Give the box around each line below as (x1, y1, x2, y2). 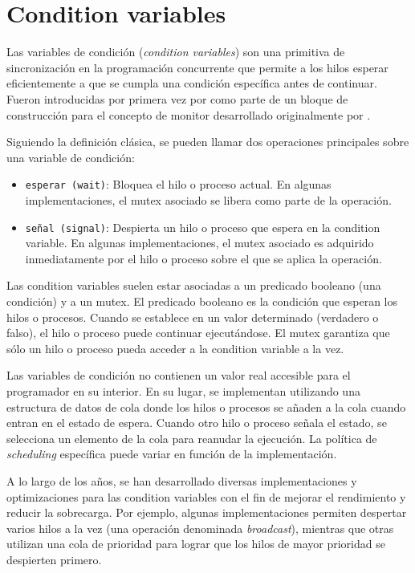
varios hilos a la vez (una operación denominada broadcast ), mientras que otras (6, 519, 394, 536)
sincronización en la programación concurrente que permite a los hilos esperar (6, 59, 389, 75)
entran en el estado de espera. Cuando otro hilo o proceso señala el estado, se (6, 414, 387, 431)
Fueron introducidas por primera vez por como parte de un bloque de (6, 90, 348, 107)
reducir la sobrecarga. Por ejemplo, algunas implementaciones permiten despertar (6, 504, 407, 521)
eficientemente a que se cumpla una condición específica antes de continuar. (6, 75, 377, 91)
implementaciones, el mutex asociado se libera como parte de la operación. (25, 191, 392, 208)
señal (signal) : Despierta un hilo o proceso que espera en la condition (25, 218, 380, 235)
